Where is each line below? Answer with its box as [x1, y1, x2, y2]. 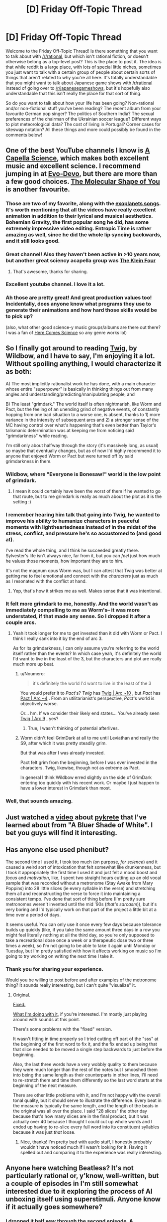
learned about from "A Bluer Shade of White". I [5, 821, 153, 829]
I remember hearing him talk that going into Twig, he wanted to [5, 511, 161, 518]
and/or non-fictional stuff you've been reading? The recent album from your [5, 105, 161, 111]
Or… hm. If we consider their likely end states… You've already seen [20, 710, 160, 716]
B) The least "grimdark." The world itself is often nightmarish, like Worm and [5, 401, 162, 407]
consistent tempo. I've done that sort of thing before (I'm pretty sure [5, 896, 146, 902]
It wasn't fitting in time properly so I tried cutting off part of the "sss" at [12, 1036, 159, 1042]
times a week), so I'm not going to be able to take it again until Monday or [5, 942, 156, 948]
